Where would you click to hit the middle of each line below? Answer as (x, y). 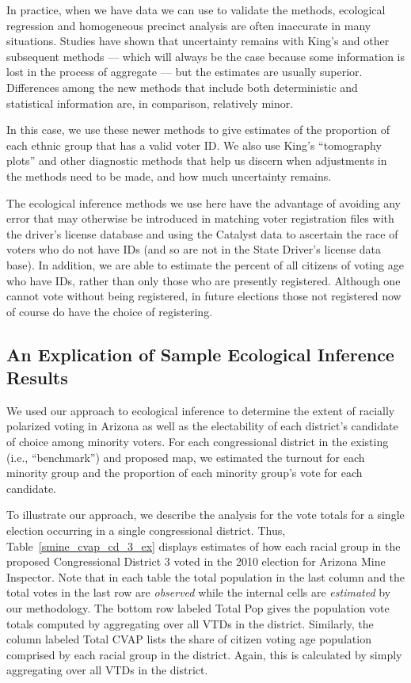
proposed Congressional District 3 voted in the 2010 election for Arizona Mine (196, 561)
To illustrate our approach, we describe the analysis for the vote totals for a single (205, 515)
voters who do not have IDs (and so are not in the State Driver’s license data (194, 249)
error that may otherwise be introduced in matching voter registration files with (200, 218)
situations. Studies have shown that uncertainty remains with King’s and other (198, 41)
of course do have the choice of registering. (110, 311)
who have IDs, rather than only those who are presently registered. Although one (204, 280)
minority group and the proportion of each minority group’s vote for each (185, 473)
